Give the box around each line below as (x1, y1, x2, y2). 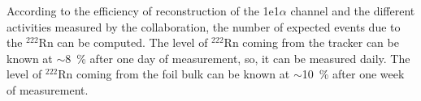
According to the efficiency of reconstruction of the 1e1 (7, 2, 280, 19)
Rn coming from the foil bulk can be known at (58, 65, 290, 82)
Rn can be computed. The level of (38, 34, 208, 51)
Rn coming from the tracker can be (224, 34, 399, 51)
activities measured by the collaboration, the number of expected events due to (7, 18, 401, 35)
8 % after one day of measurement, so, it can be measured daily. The (65, 49, 410, 66)
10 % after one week (302, 65, 405, 82)
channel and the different (290, 2, 415, 19)
